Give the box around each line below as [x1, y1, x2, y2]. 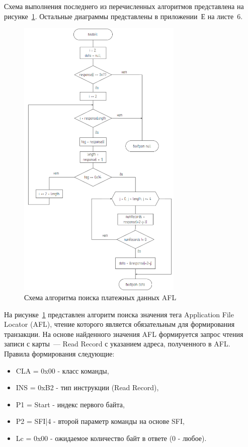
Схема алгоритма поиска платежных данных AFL [24, 292, 177, 303]
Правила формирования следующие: [4, 348, 115, 359]
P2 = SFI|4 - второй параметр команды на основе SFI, [16, 416, 185, 426]
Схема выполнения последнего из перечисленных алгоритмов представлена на [4, 1, 244, 11]
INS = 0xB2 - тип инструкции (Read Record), [16, 382, 159, 393]
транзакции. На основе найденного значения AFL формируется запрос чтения [4, 328, 243, 339]
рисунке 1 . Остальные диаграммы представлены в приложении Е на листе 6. [4, 11, 243, 21]
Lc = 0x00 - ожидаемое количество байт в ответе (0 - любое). [16, 433, 207, 443]
